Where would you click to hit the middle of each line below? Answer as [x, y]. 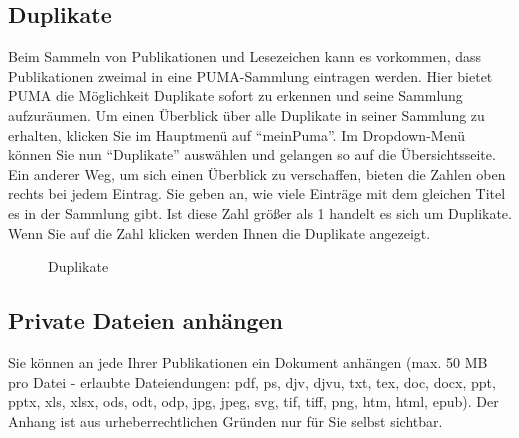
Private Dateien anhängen [146, 320]
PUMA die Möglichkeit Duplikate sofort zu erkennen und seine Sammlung [235, 95]
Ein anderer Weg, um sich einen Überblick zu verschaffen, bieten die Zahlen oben [257, 173]
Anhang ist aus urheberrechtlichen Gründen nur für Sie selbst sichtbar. [225, 420]
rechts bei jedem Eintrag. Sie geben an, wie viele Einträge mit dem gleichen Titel [257, 193]
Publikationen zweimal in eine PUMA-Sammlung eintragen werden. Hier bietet [250, 75]
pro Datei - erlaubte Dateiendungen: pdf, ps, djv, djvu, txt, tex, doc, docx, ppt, [252, 381]
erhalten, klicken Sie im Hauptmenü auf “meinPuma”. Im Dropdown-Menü [237, 134]
